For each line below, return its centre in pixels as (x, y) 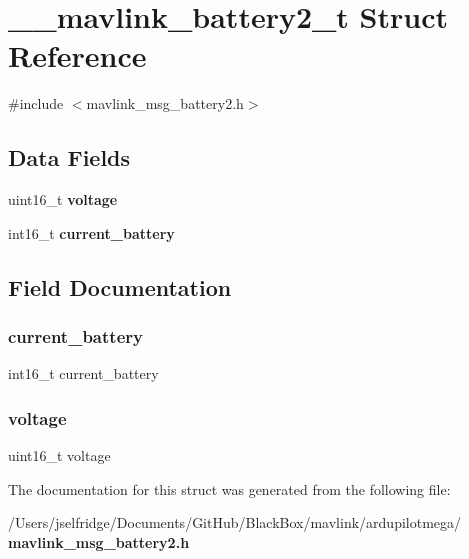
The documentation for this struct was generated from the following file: (229, 488)
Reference (77, 55)
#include (36, 103)
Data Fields (69, 157)
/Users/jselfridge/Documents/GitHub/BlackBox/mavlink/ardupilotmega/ (235, 522)
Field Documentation (120, 286)
